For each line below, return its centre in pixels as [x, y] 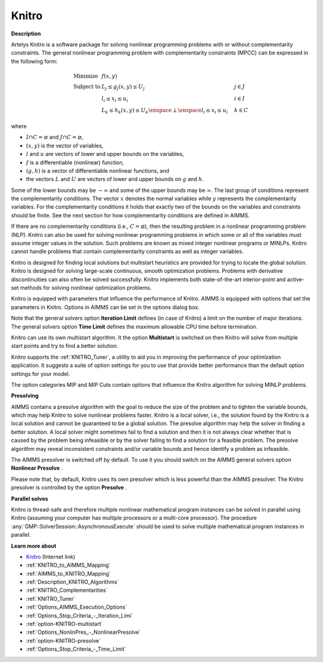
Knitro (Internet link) [51, 556]
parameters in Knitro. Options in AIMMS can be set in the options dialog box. [105, 307]
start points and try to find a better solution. [65, 346]
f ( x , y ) [109, 76]
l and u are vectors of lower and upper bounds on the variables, [105, 154]
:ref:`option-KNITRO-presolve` [63, 640]
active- [296, 279]
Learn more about [34, 546]
